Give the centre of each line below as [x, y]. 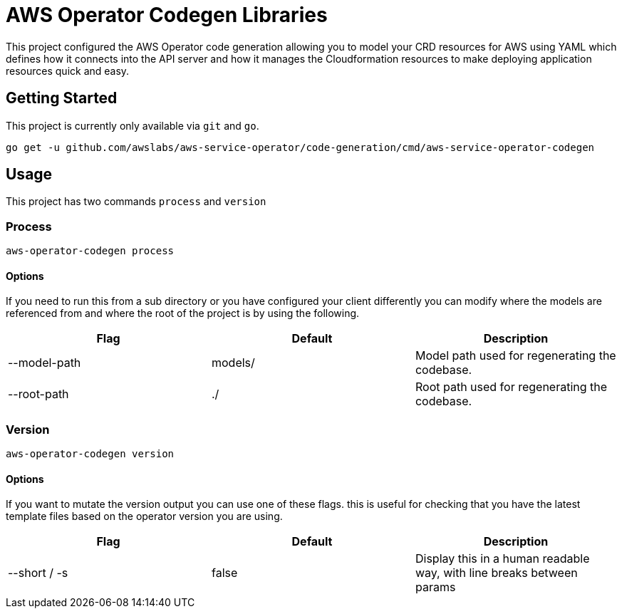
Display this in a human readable [502, 559]
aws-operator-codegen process [90, 251]
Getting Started [62, 98]
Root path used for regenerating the [511, 387]
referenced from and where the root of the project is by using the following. [183, 313]
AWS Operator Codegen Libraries [167, 15]
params [435, 587]
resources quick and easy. [68, 71]
